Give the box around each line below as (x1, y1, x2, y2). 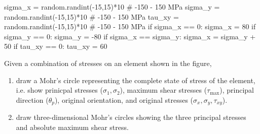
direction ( (16, 94, 49, 105)
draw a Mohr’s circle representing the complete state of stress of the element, (16, 75, 255, 85)
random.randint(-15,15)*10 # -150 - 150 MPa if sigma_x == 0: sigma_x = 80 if (4, 21, 256, 32)
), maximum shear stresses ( (120, 85, 207, 95)
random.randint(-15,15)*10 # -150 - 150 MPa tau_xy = (4, 11, 179, 22)
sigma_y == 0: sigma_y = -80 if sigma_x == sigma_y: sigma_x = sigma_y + (4, 31, 256, 41)
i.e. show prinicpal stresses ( (16, 85, 103, 95)
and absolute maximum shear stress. (16, 121, 129, 132)
